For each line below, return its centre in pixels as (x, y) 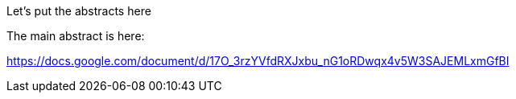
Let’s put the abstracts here (79, 11)
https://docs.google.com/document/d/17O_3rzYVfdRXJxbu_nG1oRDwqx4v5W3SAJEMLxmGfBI (258, 61)
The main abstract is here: (76, 36)
